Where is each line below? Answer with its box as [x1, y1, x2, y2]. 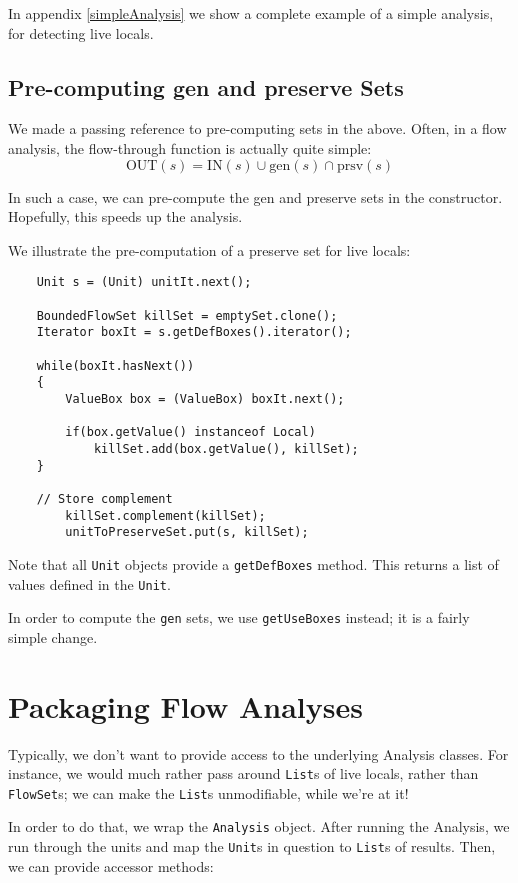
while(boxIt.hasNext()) [36, 358, 195, 373]
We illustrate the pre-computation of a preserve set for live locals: [8, 239, 411, 260]
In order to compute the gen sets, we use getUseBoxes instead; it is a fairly [8, 607, 470, 628]
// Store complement [36, 491, 173, 506]
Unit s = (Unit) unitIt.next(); [36, 275, 252, 290]
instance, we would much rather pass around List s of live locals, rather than [8, 763, 479, 784]
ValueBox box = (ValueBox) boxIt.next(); [65, 391, 345, 406]
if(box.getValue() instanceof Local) [65, 425, 316, 440]
